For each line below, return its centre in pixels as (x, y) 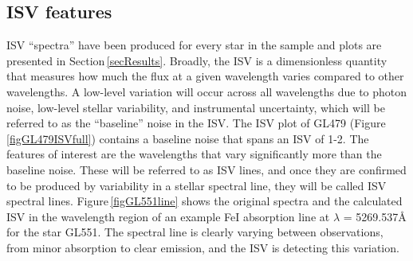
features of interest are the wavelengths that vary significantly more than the (194, 154)
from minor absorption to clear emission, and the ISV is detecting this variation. (203, 247)
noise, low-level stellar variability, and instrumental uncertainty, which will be (196, 107)
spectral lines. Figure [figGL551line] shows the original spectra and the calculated (205, 201)
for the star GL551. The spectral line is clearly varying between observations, (195, 232)
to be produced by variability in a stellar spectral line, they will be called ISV (197, 185)
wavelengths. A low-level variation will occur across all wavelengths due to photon (207, 91)
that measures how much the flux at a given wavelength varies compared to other (205, 76)
